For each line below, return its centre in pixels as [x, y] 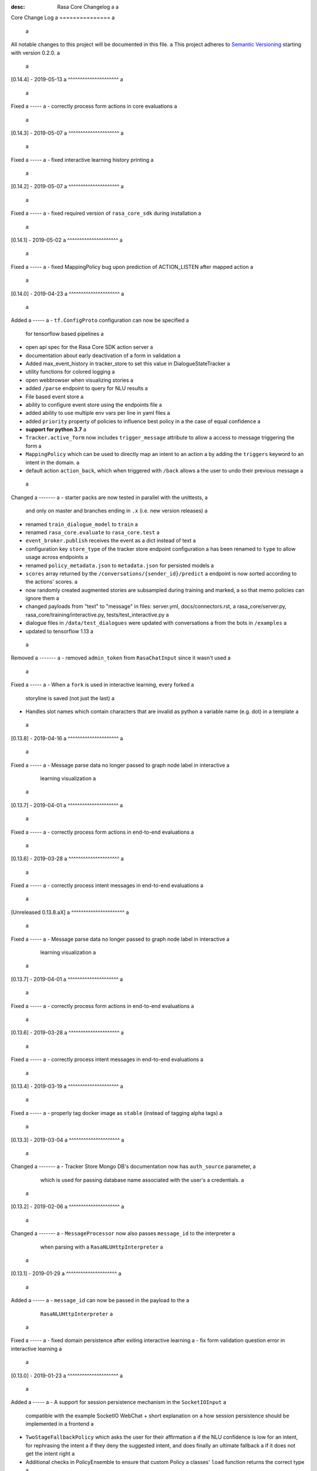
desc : [18, 7]
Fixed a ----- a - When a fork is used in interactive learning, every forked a [102, 685]
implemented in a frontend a [60, 1424]
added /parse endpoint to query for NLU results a [87, 388]
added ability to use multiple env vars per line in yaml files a [98, 413]
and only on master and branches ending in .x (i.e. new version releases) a [117, 511]
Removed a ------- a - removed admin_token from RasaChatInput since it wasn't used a [121, 658]
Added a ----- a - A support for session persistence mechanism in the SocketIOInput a [119, 1402]
